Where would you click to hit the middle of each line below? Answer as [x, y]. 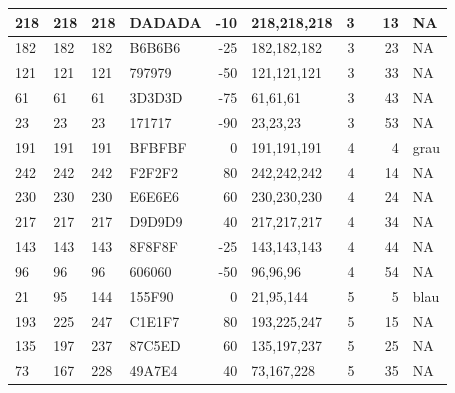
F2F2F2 [153, 171]
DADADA [165, 21]
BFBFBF [158, 146]
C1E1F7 [154, 320]
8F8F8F [153, 246]
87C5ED [155, 345]
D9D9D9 [156, 221]
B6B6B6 [155, 47]
